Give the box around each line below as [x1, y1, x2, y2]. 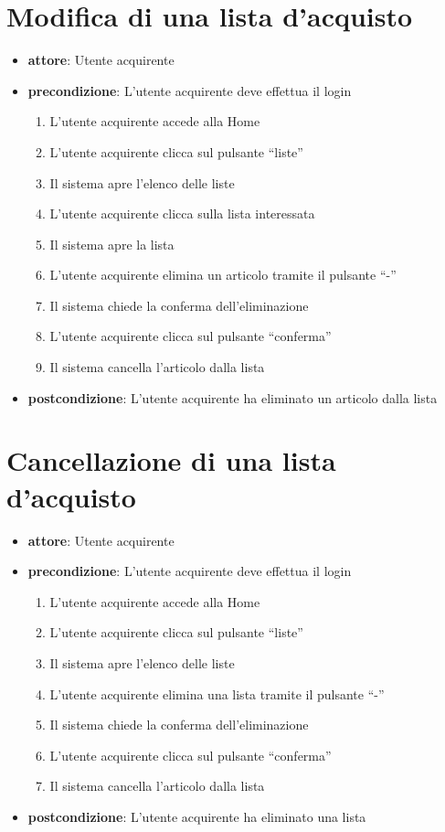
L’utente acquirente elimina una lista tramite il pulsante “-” [49, 684, 385, 703]
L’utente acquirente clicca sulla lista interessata [49, 204, 315, 223]
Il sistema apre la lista [49, 234, 175, 253]
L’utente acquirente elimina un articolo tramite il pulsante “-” [49, 265, 397, 284]
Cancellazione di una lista [6, 442, 336, 479]
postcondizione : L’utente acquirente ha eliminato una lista [27, 806, 366, 826]
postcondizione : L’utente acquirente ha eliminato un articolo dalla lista [27, 388, 438, 407]
